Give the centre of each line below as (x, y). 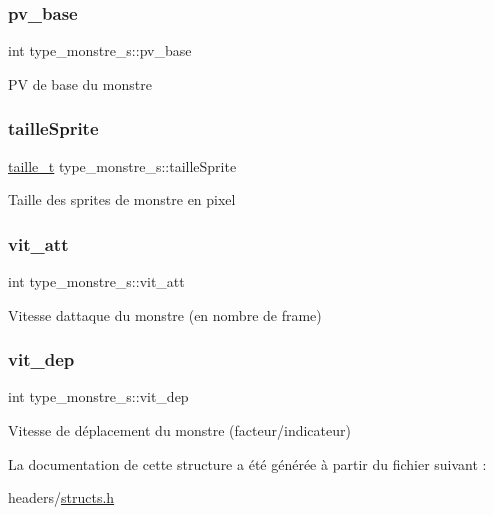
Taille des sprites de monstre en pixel (122, 199)
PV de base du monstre (80, 83)
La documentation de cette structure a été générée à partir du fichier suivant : (247, 463)
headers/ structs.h (61, 497)
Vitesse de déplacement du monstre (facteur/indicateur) (179, 430)
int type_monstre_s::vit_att (96, 281)
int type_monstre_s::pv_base (100, 50)
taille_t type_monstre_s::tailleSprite (122, 165)
